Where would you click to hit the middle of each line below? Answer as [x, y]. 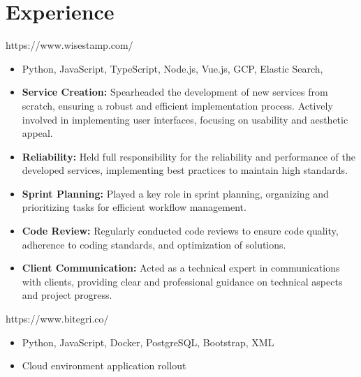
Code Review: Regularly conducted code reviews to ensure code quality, [180, 231]
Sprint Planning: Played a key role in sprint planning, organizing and [175, 193]
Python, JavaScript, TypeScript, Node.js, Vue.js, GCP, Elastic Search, [172, 68]
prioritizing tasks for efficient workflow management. [134, 207]
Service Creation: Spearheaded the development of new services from [175, 92]
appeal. [37, 133]
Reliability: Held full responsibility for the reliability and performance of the [189, 156]
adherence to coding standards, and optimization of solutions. [154, 244]
